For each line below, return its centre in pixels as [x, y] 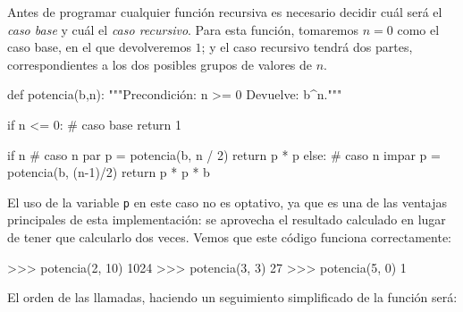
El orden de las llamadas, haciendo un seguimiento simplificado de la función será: [232, 297]
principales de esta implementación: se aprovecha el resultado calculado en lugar [227, 219]
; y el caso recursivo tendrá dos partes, [307, 47]
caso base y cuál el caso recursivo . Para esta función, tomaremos [183, 29]
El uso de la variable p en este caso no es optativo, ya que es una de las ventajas [227, 202]
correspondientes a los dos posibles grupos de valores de [160, 64]
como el [418, 29]
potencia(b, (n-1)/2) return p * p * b [109, 172]
